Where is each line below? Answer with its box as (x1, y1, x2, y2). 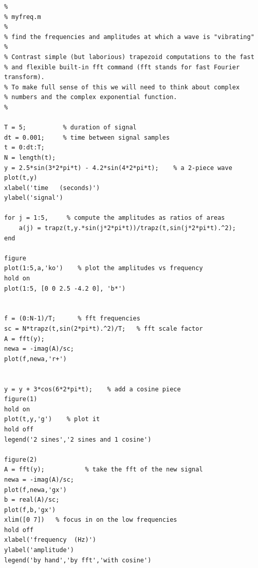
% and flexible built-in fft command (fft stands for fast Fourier (4, 63, 240, 71)
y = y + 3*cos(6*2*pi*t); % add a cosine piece (4, 385, 181, 393)
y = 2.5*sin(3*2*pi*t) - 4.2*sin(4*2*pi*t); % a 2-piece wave (4, 164, 232, 172)
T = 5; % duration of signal (4, 124, 137, 131)
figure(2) (4, 456, 38, 463)
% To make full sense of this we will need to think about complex (4, 83, 240, 91)
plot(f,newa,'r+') (4, 355, 67, 363)
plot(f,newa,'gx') (4, 486, 67, 494)
